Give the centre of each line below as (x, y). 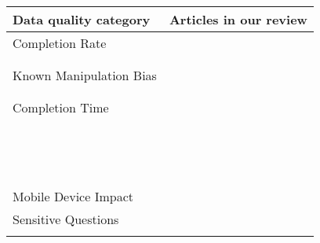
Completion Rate (60, 43)
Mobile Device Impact (73, 196)
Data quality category (82, 19)
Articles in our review (238, 19)
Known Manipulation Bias (85, 75)
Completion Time (61, 107)
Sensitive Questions (66, 219)
